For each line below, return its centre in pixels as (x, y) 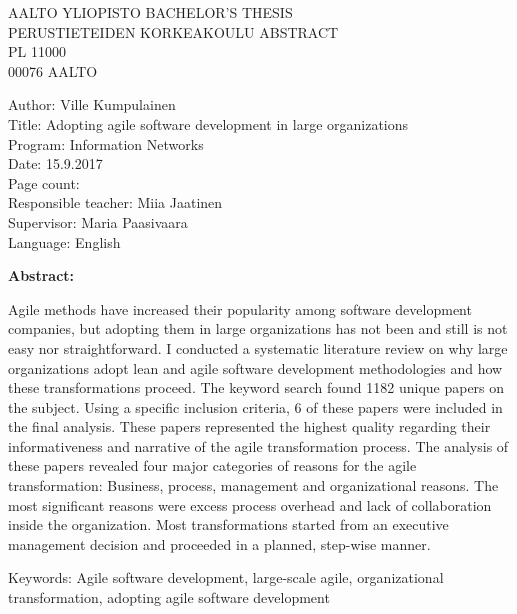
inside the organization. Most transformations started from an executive (228, 524)
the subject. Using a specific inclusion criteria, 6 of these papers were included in (255, 406)
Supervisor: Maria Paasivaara (98, 221)
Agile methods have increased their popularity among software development (240, 308)
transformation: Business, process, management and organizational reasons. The (253, 485)
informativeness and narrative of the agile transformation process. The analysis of (258, 445)
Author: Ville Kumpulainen (92, 104)
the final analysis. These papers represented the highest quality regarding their (249, 426)
